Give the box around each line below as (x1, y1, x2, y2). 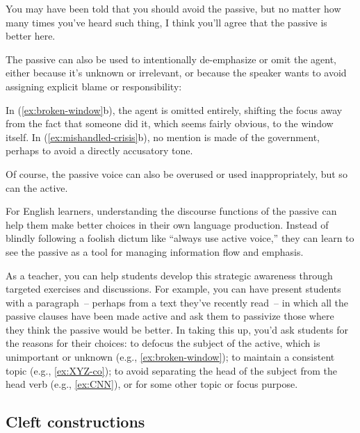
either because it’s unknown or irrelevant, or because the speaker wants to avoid (6, 65, 347, 80)
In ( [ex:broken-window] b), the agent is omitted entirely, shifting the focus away (6, 102, 343, 117)
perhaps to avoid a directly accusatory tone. (6, 143, 193, 158)
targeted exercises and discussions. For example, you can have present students (6, 281, 341, 296)
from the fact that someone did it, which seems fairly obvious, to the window (6, 116, 334, 131)
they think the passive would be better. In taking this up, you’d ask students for (6, 322, 348, 336)
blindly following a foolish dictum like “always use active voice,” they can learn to (6, 231, 354, 245)
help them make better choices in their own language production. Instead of (6, 217, 329, 231)
